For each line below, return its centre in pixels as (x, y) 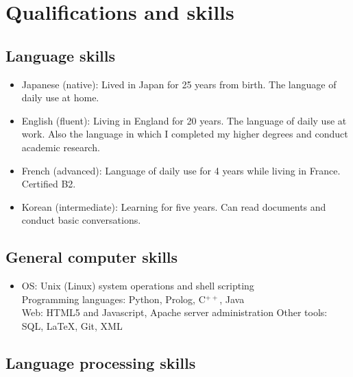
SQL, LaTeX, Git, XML (72, 325)
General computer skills (92, 257)
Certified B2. (49, 184)
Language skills (61, 55)
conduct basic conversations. (81, 220)
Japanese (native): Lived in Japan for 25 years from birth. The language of (179, 84)
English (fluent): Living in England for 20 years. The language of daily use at (184, 120)
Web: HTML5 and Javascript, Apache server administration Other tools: (174, 312)
